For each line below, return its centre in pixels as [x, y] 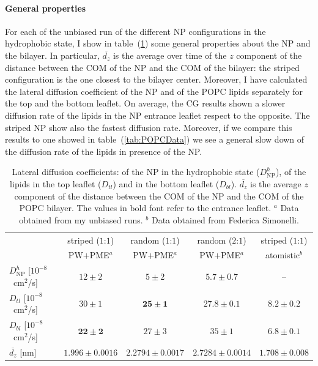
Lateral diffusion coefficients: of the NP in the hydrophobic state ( [136, 172]
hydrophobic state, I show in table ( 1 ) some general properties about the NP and [158, 43]
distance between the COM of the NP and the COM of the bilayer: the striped [152, 67]
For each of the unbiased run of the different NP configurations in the [135, 31]
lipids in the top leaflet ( [56, 183]
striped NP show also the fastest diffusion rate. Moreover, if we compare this [149, 127]
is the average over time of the [170, 55]
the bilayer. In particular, [52, 55]
